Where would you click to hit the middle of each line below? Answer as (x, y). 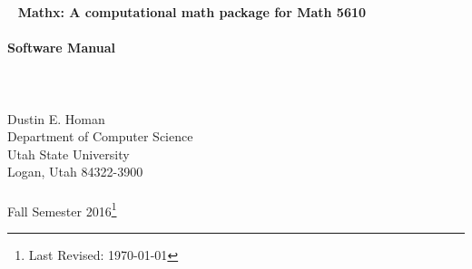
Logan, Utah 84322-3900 (75, 172)
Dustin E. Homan (56, 118)
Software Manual (61, 48)
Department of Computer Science (100, 136)
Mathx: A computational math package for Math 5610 (192, 12)
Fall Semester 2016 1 (62, 209)
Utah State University (69, 154)
